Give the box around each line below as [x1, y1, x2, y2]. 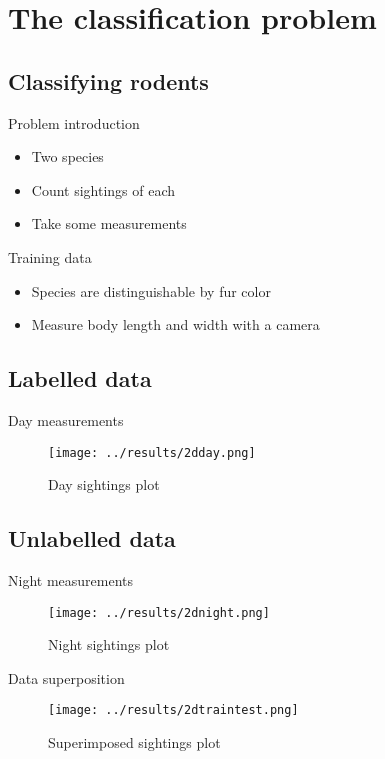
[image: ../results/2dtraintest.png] [48, 703, 299, 718]
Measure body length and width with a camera [31, 314, 320, 335]
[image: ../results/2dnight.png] [48, 605, 270, 620]
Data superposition [8, 667, 125, 688]
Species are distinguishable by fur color [31, 280, 271, 301]
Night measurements [8, 569, 134, 590]
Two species [31, 146, 104, 167]
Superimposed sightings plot [48, 732, 221, 753]
